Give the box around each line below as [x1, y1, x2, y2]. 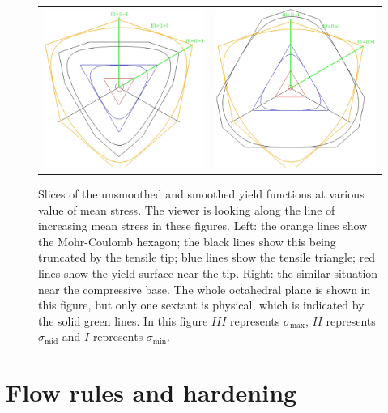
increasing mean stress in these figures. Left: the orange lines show [38, 217, 368, 234]
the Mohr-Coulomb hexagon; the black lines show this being [38, 232, 336, 249]
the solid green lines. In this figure [38, 312, 208, 329]
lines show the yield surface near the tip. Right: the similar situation [38, 265, 378, 282]
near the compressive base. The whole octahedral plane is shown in [38, 280, 371, 297]
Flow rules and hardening [6, 376, 297, 409]
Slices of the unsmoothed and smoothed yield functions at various [38, 185, 365, 202]
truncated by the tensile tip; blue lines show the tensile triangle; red [38, 249, 376, 266]
